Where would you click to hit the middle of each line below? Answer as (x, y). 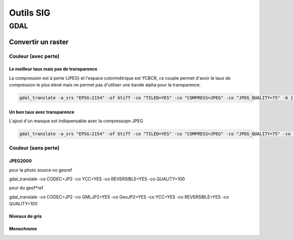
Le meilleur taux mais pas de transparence (53, 69)
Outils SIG (30, 13)
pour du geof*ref (26, 188)
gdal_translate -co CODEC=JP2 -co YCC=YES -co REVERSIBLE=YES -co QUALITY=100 (97, 179)
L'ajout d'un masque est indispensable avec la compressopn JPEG (76, 121)
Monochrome (23, 229)
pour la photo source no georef (40, 170)
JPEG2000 (20, 161)
